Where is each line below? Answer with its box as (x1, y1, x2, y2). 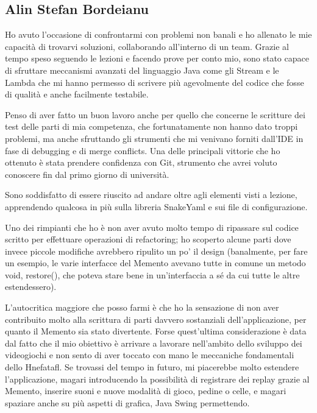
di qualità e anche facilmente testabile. (5, 88, 149, 101)
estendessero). (5, 280, 57, 293)
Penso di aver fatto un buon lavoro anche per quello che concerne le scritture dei (5, 108, 305, 121)
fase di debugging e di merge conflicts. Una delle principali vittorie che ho (5, 144, 280, 157)
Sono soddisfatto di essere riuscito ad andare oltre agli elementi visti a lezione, (5, 188, 297, 201)
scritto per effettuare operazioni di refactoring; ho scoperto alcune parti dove (5, 233, 291, 245)
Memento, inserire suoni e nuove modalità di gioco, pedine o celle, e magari (5, 384, 287, 397)
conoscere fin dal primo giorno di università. (5, 168, 169, 180)
